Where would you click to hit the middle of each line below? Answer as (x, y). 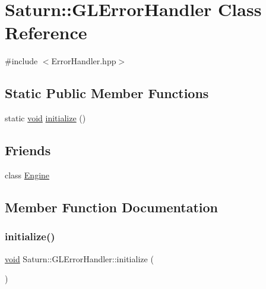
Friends (28, 150)
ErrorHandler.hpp (84, 61)
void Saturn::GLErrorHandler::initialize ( (79, 258)
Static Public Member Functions (107, 93)
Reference (46, 32)
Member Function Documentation (112, 207)
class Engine (27, 175)
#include (21, 61)
